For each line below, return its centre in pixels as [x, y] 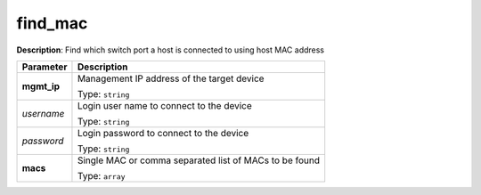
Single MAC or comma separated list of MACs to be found [199, 160]
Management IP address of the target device [171, 78]
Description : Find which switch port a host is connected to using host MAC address [171, 50]
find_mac [52, 23]
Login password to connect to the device [163, 133]
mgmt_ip [41, 86]
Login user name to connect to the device [165, 105]
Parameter [45, 67]
